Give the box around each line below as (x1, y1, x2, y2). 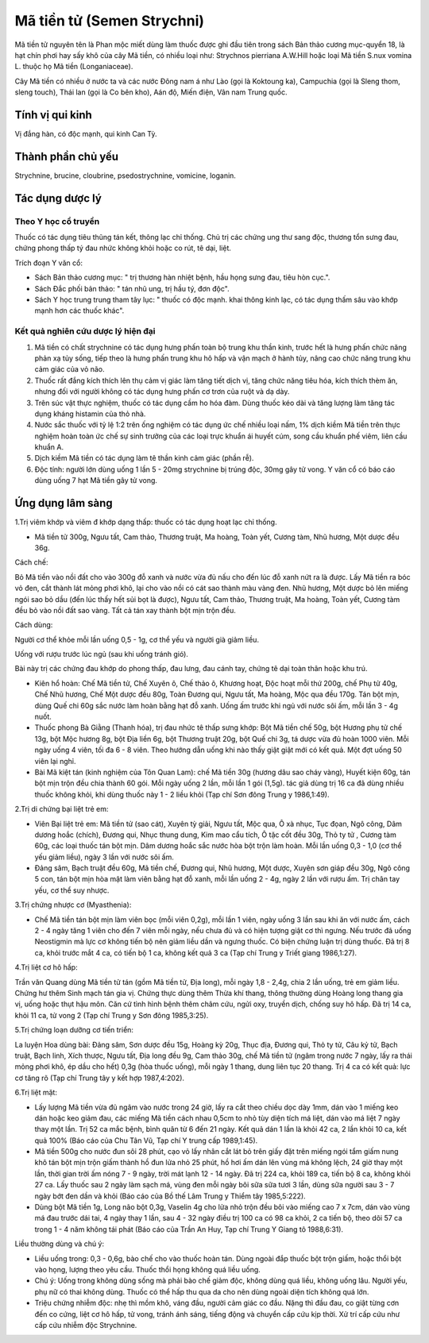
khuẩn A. (34, 442, 64, 452)
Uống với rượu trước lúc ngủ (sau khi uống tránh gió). (14, 650, 188, 659)
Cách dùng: (14, 620, 53, 630)
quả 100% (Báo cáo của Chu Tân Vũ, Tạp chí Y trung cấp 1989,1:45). (34, 1136, 258, 1145)
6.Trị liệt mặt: (14, 1088, 57, 1098)
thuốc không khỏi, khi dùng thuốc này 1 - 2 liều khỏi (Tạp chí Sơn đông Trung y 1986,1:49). (34, 789, 330, 799)
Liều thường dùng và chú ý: (14, 1239, 105, 1248)
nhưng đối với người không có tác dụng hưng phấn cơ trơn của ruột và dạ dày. (34, 387, 290, 396)
